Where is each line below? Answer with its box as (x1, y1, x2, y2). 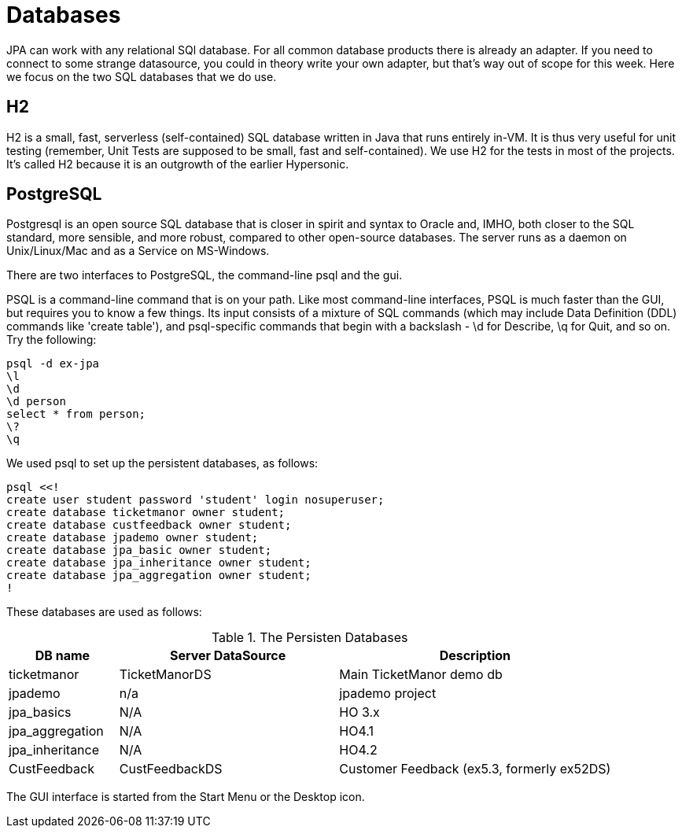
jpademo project (339, 685, 437, 702)
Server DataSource (169, 648, 286, 664)
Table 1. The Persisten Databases (211, 629, 408, 646)
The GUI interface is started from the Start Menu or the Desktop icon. (6, 790, 365, 804)
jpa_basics (9, 704, 72, 721)
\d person (6, 395, 66, 408)
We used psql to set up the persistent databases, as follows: (6, 456, 319, 471)
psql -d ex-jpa (6, 357, 100, 371)
